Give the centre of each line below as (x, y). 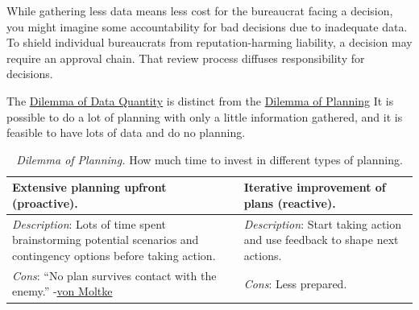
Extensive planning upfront (89, 187)
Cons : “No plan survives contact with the (114, 275)
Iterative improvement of (315, 187)
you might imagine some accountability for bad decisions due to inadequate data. (207, 26)
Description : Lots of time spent (89, 223)
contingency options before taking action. (114, 255)
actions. (263, 255)
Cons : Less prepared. (295, 283)
